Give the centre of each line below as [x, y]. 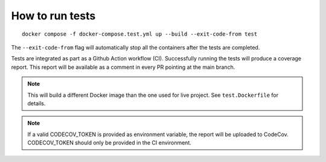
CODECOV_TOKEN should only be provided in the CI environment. [109, 143]
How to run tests [53, 16]
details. [37, 103]
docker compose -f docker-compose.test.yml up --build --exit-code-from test [140, 34]
